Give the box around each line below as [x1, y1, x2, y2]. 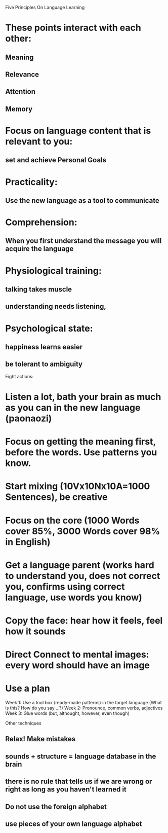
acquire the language [5, 244, 74, 253]
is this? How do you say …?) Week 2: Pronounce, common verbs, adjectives [5, 705, 163, 711]
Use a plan [5, 683, 51, 694]
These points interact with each [5, 22, 142, 33]
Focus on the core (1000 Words [5, 515, 140, 526]
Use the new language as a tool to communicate [5, 196, 159, 205]
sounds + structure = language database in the [5, 752, 156, 760]
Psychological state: [5, 322, 93, 334]
